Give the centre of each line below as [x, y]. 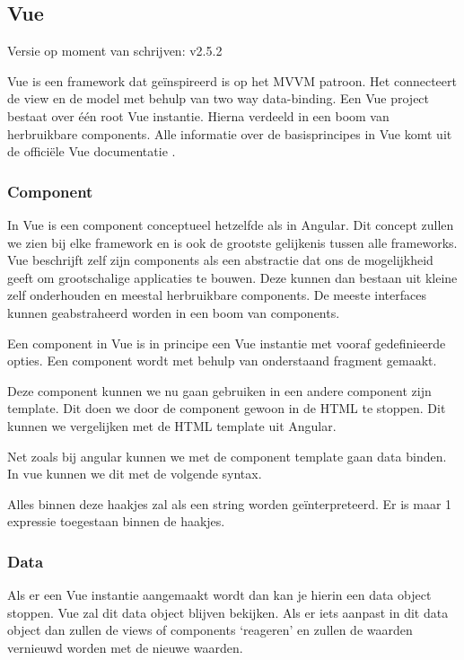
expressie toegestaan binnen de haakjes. [116, 521]
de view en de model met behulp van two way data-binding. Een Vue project [219, 98]
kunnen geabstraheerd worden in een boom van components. [174, 312]
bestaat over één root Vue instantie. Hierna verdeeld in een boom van [198, 115]
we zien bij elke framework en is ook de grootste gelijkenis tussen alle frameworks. [232, 242]
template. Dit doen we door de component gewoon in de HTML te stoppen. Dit [227, 408]
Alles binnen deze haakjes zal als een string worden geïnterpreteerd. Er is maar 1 [230, 503]
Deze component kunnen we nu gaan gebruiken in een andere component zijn [219, 390]
